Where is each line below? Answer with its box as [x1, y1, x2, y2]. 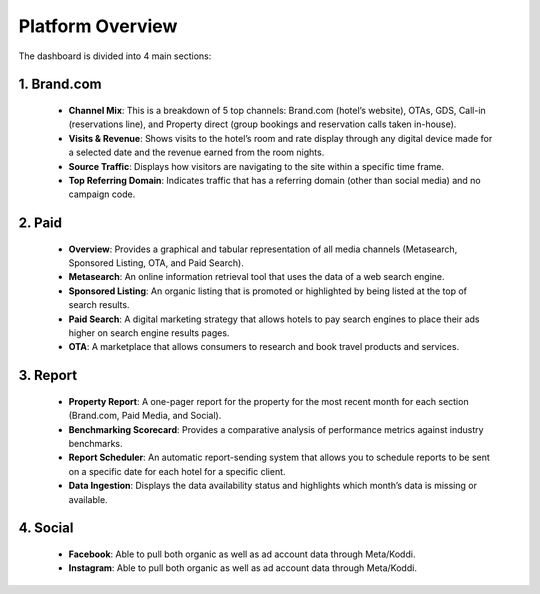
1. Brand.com [18, 76, 102, 93]
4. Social [18, 520, 74, 537]
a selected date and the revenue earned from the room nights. [68, 146, 325, 159]
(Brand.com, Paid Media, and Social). [68, 410, 222, 422]
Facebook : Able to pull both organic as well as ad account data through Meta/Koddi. [68, 548, 416, 560]
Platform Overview [18, 15, 178, 37]
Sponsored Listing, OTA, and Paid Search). [68, 257, 244, 269]
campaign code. [68, 188, 136, 200]
